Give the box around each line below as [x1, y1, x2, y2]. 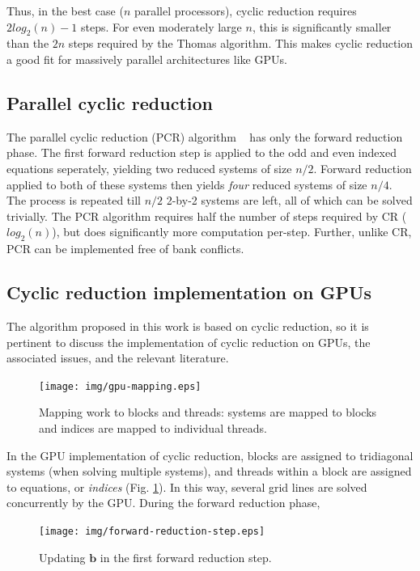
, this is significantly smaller [252, 18, 392, 35]
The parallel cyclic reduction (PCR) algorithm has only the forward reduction [6, 128, 403, 145]
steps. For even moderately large [81, 18, 242, 35]
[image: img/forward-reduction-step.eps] [39, 525, 265, 537]
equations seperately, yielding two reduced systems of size [6, 159, 292, 176]
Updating [39, 548, 86, 565]
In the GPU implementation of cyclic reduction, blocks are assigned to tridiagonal [6, 446, 414, 463]
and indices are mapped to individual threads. [39, 419, 267, 436]
